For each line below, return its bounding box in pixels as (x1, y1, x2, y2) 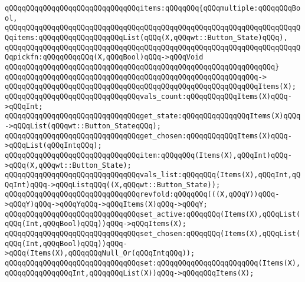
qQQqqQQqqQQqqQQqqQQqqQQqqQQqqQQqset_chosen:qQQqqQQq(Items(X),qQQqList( (5, 230, 301, 238)
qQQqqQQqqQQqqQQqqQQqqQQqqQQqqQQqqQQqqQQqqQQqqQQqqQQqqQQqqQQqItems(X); (5, 82, 296, 91)
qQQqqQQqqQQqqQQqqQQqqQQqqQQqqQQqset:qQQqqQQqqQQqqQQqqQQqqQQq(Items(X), (5, 259, 301, 268)
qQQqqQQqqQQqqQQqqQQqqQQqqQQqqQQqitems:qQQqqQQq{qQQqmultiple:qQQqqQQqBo (5, 4, 301, 12)
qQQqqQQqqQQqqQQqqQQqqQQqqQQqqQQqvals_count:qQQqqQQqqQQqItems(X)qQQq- (5, 92, 292, 101)
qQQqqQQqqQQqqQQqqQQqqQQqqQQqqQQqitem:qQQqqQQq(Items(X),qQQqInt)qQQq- (5, 151, 292, 160)
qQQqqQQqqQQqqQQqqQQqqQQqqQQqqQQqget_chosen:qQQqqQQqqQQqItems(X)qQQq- (5, 131, 292, 140)
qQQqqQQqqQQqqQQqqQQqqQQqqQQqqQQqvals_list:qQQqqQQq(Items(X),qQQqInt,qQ (5, 171, 301, 180)
